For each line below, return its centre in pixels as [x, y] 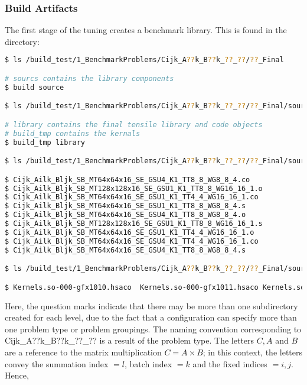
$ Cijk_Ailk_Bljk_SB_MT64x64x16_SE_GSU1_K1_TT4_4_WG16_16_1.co [132, 197]
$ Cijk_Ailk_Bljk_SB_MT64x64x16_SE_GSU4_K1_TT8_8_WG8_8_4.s [125, 250]
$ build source [35, 87]
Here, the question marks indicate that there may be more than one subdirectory [151, 305]
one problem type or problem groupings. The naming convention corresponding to [153, 329]
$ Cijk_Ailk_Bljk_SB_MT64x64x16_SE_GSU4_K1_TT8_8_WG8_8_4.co [128, 179]
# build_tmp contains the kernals [73, 133]
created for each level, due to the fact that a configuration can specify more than [151, 317]
